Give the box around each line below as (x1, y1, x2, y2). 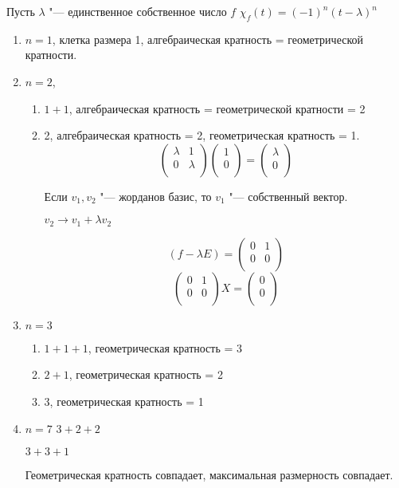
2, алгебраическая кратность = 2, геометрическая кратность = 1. (44, 127, 360, 144)
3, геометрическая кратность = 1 (44, 393, 204, 409)
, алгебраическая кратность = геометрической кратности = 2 (68, 100, 366, 116)
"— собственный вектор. (229, 187, 348, 204)
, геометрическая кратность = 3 (88, 339, 243, 356)
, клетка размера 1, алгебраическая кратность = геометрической (52, 30, 363, 47)
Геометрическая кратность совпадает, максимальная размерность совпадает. (25, 466, 393, 483)
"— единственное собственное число (49, 3, 227, 19)
